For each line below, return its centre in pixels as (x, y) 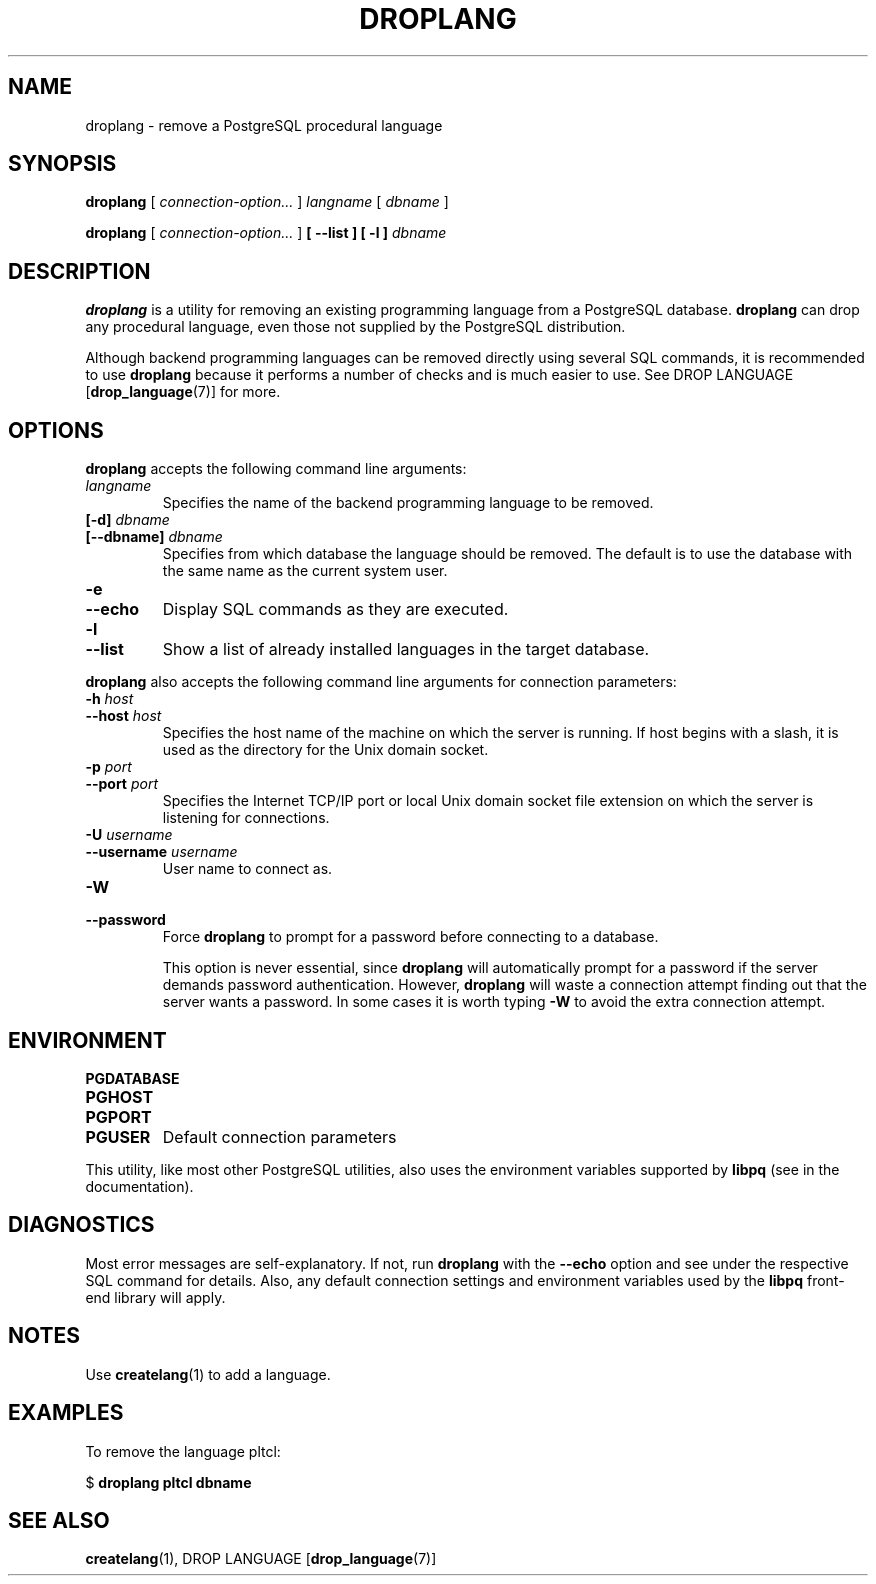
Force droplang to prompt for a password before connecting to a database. (410, 937)
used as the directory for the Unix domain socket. (325, 750)
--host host (123, 716)
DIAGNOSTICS (81, 1225)
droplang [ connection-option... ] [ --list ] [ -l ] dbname (266, 233)
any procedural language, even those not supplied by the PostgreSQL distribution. (355, 327)
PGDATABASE (132, 1078)
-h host (109, 699)
